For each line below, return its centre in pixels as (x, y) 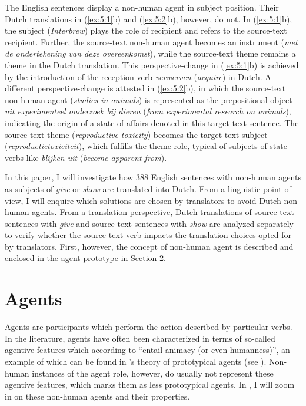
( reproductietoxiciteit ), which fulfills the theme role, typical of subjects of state (146, 146)
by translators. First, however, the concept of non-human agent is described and (149, 246)
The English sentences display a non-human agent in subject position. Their (142, 7)
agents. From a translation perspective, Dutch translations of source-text (163, 212)
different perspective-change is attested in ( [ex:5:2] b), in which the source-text (145, 88)
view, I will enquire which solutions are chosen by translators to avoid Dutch (143, 200)
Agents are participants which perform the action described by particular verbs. (149, 327)
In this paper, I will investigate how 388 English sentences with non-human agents (153, 177)
